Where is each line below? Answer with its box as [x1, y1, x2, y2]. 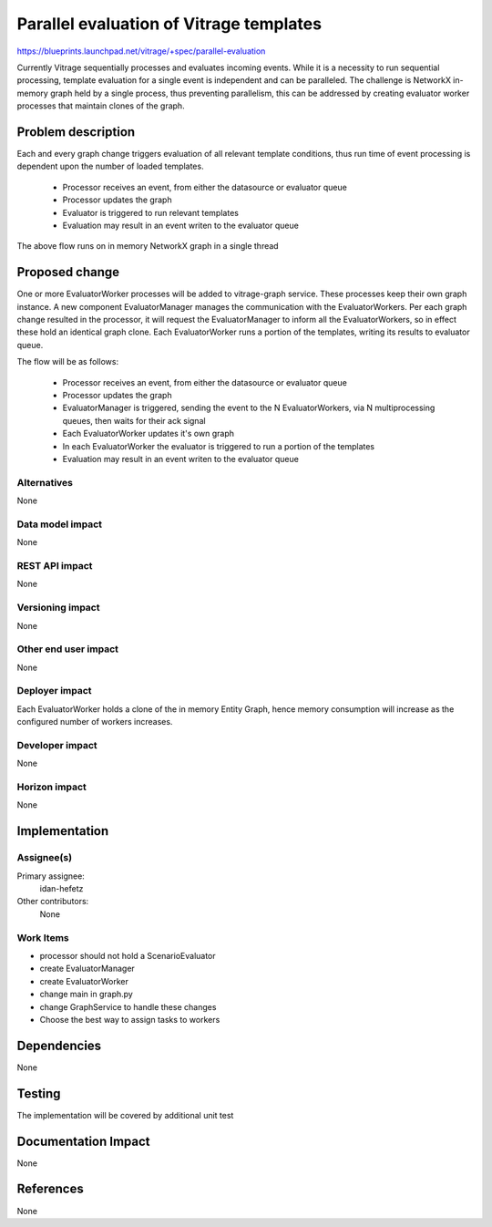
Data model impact [16, 518, 103, 531]
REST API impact [16, 560, 93, 572]
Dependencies [16, 1037, 102, 1053]
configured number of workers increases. [16, 717, 173, 727]
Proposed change [16, 264, 120, 280]
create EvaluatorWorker [39, 975, 129, 986]
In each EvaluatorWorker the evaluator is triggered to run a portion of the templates [62, 440, 375, 451]
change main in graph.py [39, 989, 134, 1000]
